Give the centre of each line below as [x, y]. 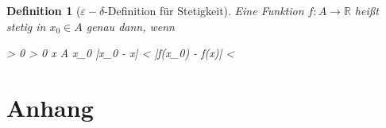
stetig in [26, 26]
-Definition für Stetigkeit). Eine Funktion [204, 10]
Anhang [50, 107]
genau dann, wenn [130, 26]
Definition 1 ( [44, 10]
